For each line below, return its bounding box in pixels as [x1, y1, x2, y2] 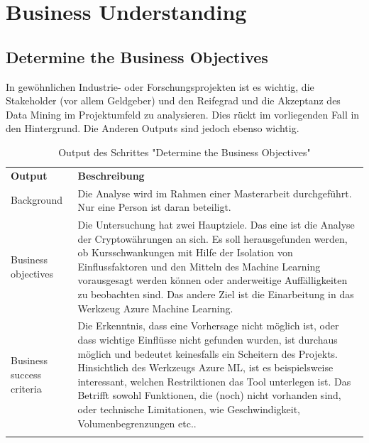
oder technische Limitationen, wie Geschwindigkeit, [77, 402, 300, 417]
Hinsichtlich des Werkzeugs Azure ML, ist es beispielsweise [77, 360, 334, 375]
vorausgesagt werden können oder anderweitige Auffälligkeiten [77, 273, 348, 288]
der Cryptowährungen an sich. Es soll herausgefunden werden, [77, 231, 348, 246]
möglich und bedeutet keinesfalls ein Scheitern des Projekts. [77, 346, 338, 361]
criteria [11, 381, 42, 395]
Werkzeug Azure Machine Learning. [77, 300, 233, 315]
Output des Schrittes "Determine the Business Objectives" [58, 144, 311, 159]
